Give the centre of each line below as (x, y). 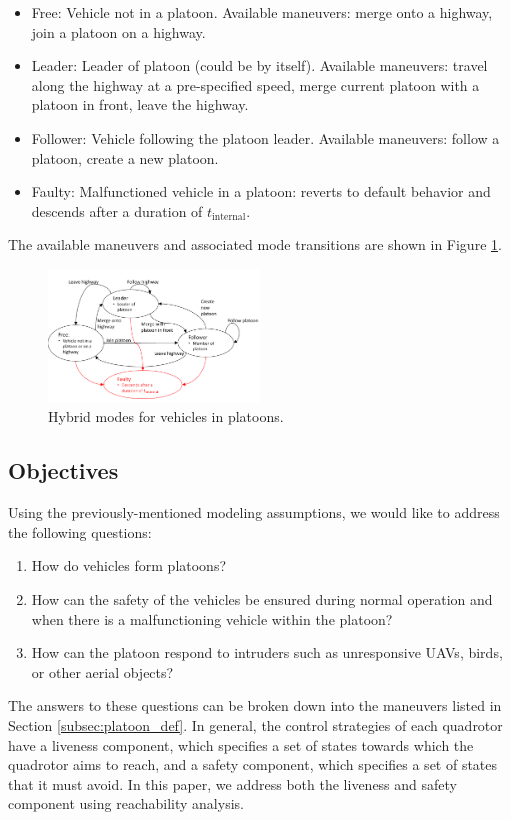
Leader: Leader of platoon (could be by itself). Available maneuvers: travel (259, 65)
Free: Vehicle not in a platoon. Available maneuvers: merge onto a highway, (262, 12)
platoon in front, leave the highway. (140, 104)
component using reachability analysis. (126, 803)
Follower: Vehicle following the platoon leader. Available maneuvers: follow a (265, 137)
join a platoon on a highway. (118, 31)
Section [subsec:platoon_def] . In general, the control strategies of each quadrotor (255, 724)
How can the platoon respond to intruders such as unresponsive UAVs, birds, (267, 652)
